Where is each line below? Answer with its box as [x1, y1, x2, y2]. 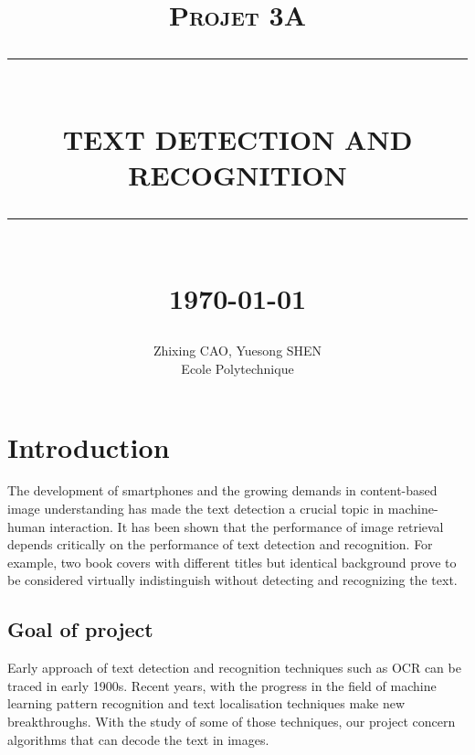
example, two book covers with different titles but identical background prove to [7, 552, 457, 571]
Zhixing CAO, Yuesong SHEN [153, 341, 322, 360]
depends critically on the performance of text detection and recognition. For [7, 535, 433, 554]
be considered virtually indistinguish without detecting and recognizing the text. [7, 570, 458, 590]
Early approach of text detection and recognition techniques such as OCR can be [7, 658, 461, 677]
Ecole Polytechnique [181, 358, 294, 377]
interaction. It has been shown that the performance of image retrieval [49, 516, 444, 536]
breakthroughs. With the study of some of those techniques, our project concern [7, 711, 456, 730]
